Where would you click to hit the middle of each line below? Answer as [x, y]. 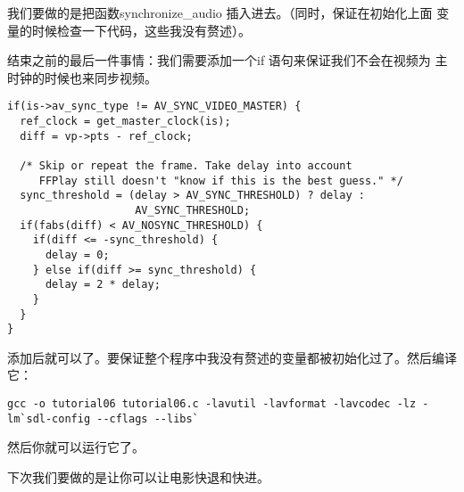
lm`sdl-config [49, 418]
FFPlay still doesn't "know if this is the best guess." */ [221, 180]
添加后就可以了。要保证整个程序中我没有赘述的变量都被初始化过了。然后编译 [232, 357]
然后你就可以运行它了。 [76, 447]
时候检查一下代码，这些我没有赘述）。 [141, 30]
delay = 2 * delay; [103, 285]
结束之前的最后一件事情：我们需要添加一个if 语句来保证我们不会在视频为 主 [228, 60]
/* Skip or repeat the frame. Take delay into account [186, 166]
